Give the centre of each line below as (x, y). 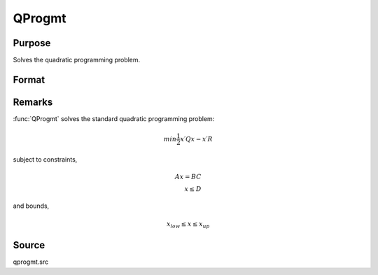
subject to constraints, (45, 159)
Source (29, 245)
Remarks (33, 102)
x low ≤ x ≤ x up (188, 225)
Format (29, 79)
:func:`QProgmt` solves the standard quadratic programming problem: (114, 118)
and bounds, (31, 206)
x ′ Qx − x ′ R (196, 139)
